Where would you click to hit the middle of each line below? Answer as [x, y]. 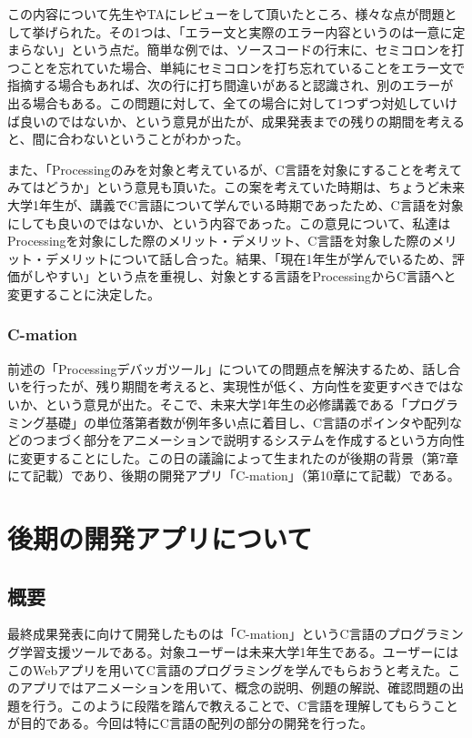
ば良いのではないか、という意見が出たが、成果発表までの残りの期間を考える [236, 121]
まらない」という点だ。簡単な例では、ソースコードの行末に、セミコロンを [230, 50]
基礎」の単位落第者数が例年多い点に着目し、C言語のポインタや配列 [247, 422]
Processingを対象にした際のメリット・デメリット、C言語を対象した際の [220, 241]
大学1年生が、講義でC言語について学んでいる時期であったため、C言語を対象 [236, 204]
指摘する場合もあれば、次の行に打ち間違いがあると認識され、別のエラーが [231, 85]
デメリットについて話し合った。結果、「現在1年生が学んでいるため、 [248, 258]
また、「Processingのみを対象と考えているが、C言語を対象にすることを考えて [235, 169]
